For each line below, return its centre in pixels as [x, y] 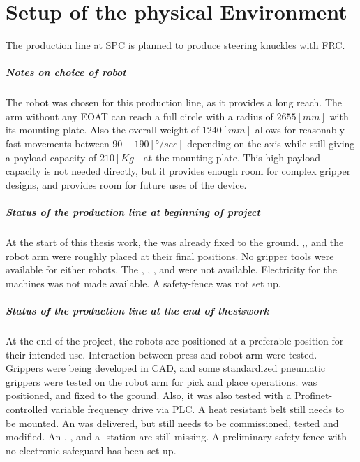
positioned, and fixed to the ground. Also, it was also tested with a [149, 395]
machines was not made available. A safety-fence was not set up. [143, 283]
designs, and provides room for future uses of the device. [126, 184]
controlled [27, 409]
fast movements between [58, 144]
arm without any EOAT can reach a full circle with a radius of [140, 116]
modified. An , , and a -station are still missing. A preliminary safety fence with [176, 436]
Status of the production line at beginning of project [133, 212]
